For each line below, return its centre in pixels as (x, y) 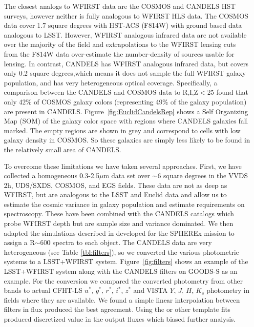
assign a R (20, 242)
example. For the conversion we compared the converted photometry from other (123, 280)
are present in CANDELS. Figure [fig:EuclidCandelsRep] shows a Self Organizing (126, 111)
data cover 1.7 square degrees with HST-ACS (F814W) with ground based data (123, 25)
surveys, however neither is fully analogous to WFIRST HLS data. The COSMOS (126, 15)
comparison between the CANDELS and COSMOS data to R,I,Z (101, 92)
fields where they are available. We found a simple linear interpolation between (122, 299)
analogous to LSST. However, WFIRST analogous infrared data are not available (125, 34)
